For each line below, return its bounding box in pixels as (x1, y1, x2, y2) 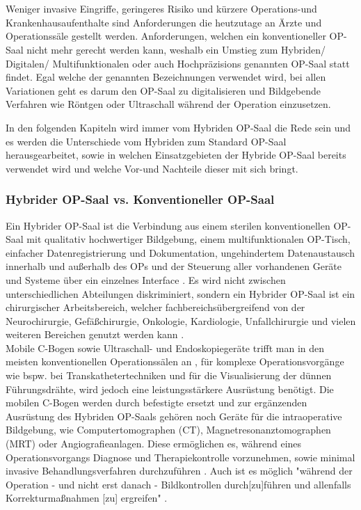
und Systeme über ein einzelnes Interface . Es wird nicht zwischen (6, 272, 286, 287)
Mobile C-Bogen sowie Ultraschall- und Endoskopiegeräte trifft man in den (6, 340, 325, 355)
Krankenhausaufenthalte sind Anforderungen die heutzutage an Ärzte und (6, 15, 322, 29)
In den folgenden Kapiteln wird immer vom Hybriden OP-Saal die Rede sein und (6, 120, 351, 134)
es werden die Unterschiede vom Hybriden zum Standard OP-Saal (6, 134, 287, 148)
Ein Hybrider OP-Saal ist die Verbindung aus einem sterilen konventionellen (6, 218, 330, 232)
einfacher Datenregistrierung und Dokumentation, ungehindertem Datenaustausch (6, 245, 355, 260)
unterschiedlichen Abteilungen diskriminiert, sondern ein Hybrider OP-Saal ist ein (6, 286, 355, 301)
